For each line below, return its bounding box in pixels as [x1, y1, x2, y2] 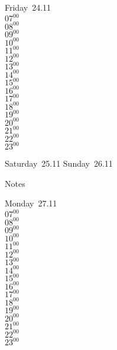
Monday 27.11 [5, 197, 57, 209]
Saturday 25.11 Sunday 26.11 [5, 157, 113, 170]
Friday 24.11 [5, 1, 51, 13]
